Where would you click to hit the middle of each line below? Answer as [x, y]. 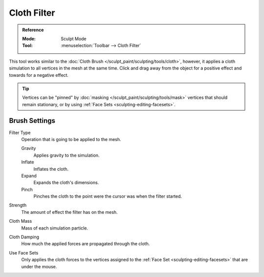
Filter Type [20, 133]
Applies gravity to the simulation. [66, 155]
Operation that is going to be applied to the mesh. [71, 139]
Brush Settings [32, 121]
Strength [18, 205]
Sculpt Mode [74, 39]
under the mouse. [39, 266]
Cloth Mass [21, 221]
